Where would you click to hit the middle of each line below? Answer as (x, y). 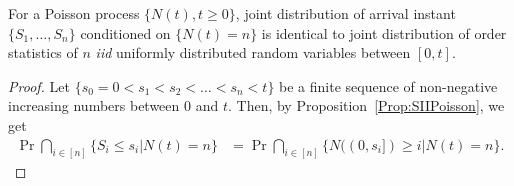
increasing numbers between (94, 105)
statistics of (43, 52)
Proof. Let (39, 85)
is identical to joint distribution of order (384, 32)
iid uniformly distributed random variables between (253, 52)
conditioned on (125, 32)
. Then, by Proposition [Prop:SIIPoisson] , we (366, 105)
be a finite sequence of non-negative (388, 85)
